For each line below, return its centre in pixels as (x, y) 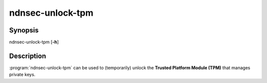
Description (28, 56)
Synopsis (24, 30)
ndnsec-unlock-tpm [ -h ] (34, 42)
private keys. (22, 75)
